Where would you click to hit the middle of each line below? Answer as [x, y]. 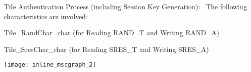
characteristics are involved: [46, 16]
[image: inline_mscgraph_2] [50, 65]
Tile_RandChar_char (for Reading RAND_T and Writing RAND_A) [112, 33]
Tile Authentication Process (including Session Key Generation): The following [126, 6]
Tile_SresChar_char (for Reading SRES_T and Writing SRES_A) [106, 49]
